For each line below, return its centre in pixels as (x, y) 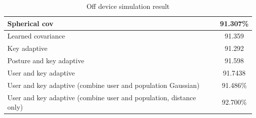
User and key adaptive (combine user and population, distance (102, 97)
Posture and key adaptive (46, 60)
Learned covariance (36, 36)
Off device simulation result (128, 6)
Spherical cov (31, 23)
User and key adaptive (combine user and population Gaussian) (104, 85)
